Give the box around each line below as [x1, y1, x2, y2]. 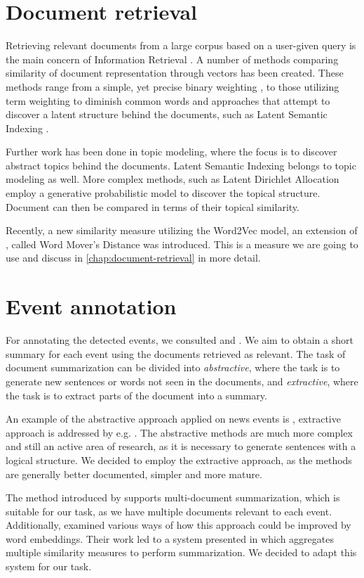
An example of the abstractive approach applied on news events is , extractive [6, 411, 341, 426]
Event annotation [6, 292, 177, 321]
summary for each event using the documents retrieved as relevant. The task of [6, 346, 346, 361]
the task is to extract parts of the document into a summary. [6, 387, 267, 402]
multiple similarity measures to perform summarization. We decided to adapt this [6, 545, 357, 560]
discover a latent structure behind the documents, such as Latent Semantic [6, 107, 328, 122]
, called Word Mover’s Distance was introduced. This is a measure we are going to [6, 236, 358, 251]
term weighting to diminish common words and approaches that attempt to [6, 93, 330, 108]
